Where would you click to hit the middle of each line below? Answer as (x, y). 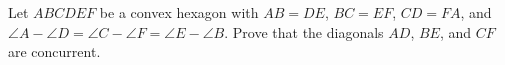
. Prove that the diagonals (304, 31)
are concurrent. (54, 51)
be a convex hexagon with (179, 12)
